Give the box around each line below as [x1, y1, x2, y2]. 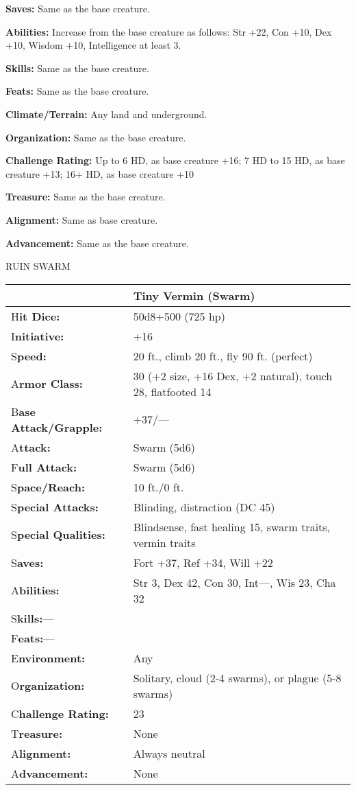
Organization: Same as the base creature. [5, 130, 186, 144]
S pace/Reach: [11, 478, 86, 495]
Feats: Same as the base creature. [5, 84, 149, 98]
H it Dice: [11, 307, 60, 324]
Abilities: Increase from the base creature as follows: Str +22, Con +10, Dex [5, 24, 332, 38]
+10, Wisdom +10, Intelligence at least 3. [5, 38, 181, 52]
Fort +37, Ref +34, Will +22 [133, 554, 273, 570]
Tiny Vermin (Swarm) [133, 287, 255, 303]
